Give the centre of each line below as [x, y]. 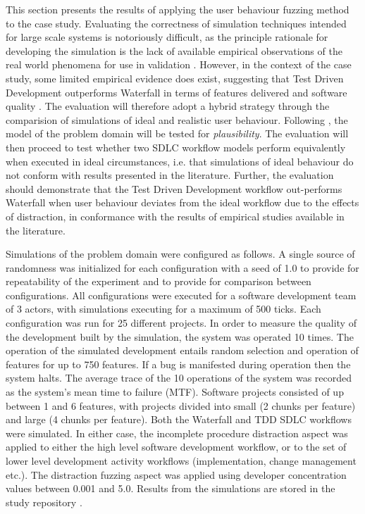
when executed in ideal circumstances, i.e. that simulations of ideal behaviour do [180, 161]
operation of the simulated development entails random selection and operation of [182, 350]
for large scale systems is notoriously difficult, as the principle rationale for [167, 37]
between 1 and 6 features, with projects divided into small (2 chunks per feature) [181, 405]
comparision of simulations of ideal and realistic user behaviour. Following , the [177, 119]
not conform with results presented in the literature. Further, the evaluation [170, 175]
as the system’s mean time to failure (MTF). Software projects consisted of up [175, 392]
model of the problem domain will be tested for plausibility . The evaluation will [177, 133]
